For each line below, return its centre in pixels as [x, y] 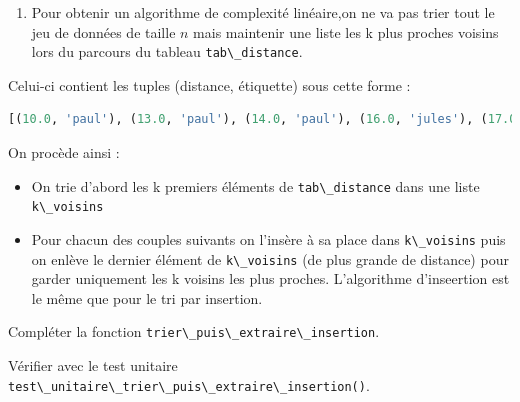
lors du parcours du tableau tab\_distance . [167, 51]
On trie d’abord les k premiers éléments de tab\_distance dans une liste [255, 185]
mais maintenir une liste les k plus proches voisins [346, 31]
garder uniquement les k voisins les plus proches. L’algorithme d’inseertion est [270, 278]
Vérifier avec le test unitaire [93, 365]
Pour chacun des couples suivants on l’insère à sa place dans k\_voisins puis [268, 238]
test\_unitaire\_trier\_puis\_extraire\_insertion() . [189, 384]
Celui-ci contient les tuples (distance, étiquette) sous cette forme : [209, 84]
